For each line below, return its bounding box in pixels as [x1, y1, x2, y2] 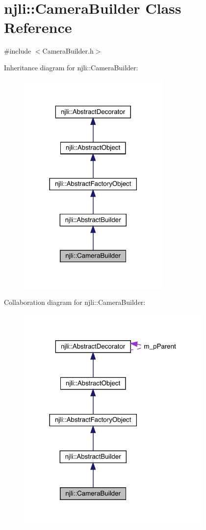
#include [4, 46, 31, 56]
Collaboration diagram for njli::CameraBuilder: [4, 297, 146, 307]
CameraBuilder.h [42, 46, 94, 56]
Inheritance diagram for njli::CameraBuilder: [4, 62, 138, 72]
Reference [4, 17, 72, 37]
